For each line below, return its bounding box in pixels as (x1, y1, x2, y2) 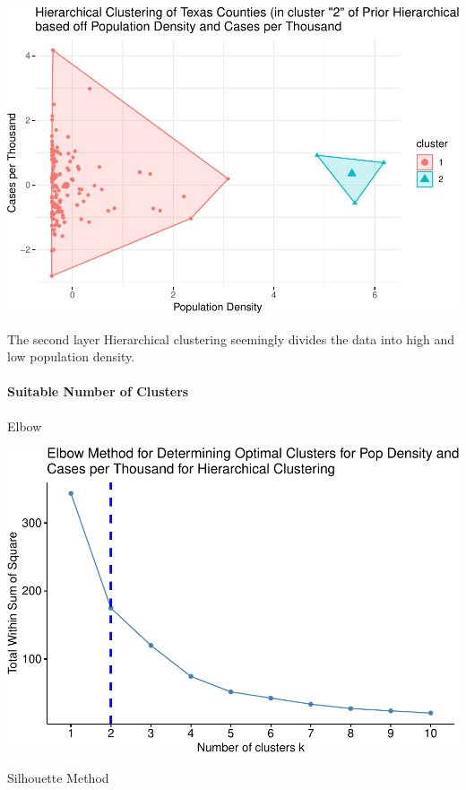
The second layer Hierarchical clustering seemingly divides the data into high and (7, 329, 455, 348)
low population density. (7, 347, 135, 366)
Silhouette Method (7, 768, 109, 786)
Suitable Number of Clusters (7, 382, 189, 401)
